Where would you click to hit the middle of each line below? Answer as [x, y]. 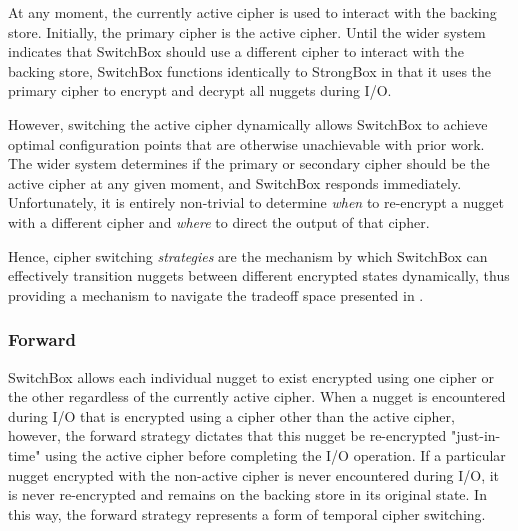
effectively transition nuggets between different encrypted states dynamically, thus [259, 275]
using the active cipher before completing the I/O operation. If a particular [275, 454]
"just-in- [476, 435]
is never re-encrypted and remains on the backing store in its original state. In [247, 494]
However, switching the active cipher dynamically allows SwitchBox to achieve [248, 123]
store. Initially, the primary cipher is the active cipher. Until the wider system [247, 31]
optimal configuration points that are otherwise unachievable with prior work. [246, 143]
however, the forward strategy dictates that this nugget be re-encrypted [227, 435]
